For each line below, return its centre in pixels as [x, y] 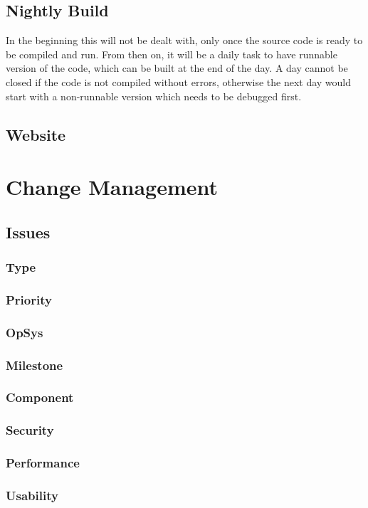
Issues [28, 232]
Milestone [35, 365]
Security [30, 430]
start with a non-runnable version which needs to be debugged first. [154, 96]
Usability [32, 495]
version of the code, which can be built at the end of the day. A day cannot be [177, 68]
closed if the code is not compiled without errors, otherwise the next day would [179, 81]
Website [36, 134]
